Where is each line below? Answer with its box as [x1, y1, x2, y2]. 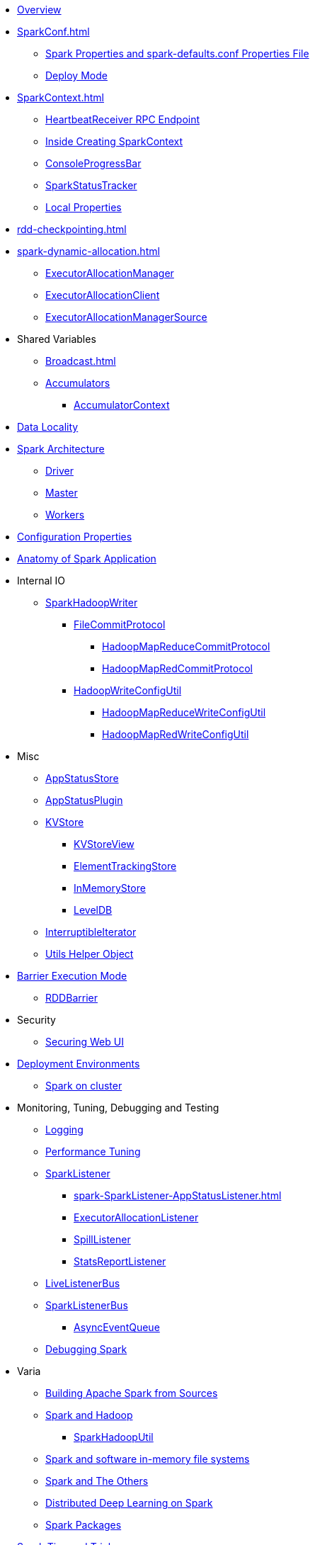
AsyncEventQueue [74, 1321, 160, 1333]
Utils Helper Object [45, 948, 134, 960]
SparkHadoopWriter [45, 596, 138, 609]
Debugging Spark [45, 1343, 127, 1355]
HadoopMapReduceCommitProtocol [102, 640, 270, 652]
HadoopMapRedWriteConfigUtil [102, 728, 249, 740]
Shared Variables [17, 333, 96, 345]
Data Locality [17, 421, 79, 433]
